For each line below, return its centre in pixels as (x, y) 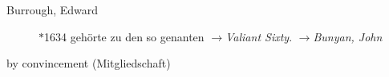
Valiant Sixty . (259, 36)
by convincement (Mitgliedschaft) (89, 63)
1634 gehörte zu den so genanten (124, 36)
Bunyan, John (348, 36)
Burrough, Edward (53, 10)
